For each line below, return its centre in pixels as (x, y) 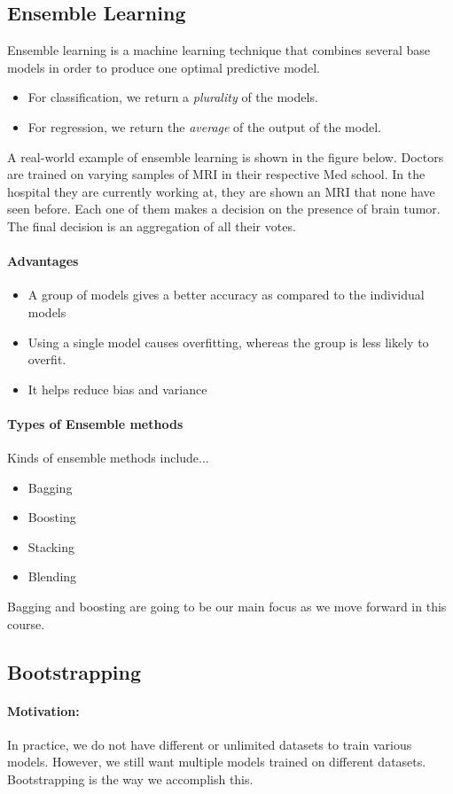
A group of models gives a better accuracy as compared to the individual (226, 295)
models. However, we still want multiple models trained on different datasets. (217, 762)
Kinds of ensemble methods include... (108, 458)
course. (26, 623)
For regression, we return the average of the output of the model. (204, 126)
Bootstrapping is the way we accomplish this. (130, 779)
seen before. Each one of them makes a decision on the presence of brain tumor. (224, 209)
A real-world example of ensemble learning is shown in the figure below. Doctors (226, 156)
